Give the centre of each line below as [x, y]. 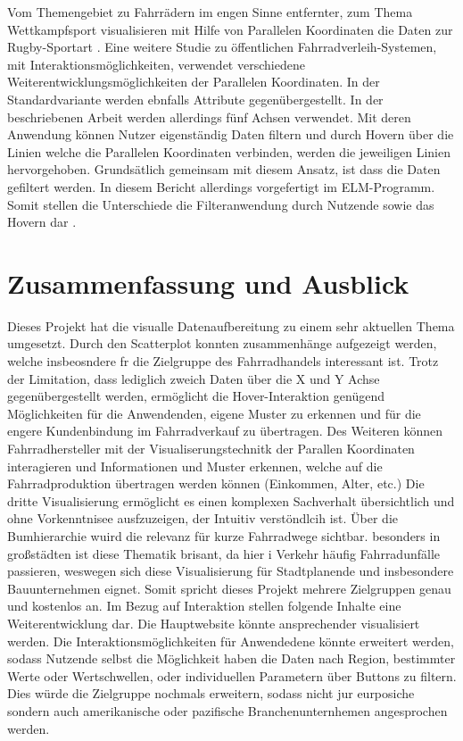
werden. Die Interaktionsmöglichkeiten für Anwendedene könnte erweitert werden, [231, 641]
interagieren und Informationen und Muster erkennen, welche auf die [195, 466]
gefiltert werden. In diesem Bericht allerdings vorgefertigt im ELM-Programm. [221, 186]
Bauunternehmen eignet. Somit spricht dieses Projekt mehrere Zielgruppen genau [229, 588]
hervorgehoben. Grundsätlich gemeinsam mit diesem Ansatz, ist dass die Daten [224, 169]
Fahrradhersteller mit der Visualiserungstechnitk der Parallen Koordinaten [211, 448]
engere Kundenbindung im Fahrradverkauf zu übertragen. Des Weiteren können [225, 431]
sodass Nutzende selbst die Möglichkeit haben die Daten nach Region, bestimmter [231, 658]
